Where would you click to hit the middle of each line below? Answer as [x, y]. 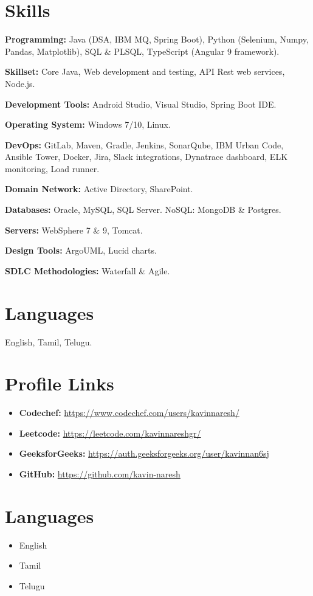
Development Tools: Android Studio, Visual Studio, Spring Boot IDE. [141, 104]
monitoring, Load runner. [52, 168]
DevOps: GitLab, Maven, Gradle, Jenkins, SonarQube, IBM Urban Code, [144, 144]
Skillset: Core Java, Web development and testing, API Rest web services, [145, 71]
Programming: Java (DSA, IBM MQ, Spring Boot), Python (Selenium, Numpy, [157, 39]
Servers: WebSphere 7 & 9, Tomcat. [74, 230]
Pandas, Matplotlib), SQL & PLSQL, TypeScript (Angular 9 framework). [142, 51]
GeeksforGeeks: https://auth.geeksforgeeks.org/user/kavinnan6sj [144, 453]
